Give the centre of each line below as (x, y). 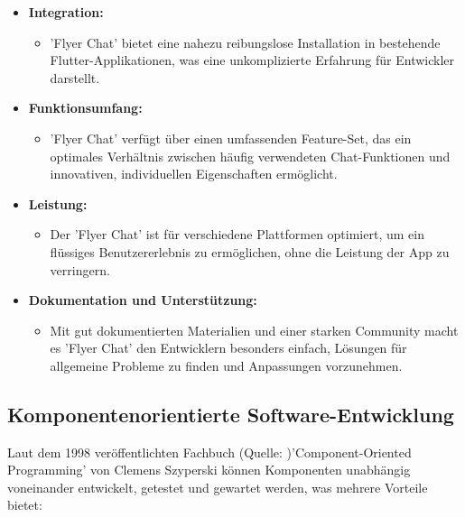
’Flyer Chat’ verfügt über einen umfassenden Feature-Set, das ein (231, 138)
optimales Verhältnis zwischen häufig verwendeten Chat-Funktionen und (250, 156)
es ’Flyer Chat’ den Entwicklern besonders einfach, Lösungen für (228, 348)
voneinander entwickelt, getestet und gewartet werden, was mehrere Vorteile (218, 487)
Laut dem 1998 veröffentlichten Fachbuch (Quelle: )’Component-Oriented (209, 452)
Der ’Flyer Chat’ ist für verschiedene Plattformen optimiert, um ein (237, 234)
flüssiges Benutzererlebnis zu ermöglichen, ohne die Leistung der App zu (250, 251)
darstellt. (75, 77)
